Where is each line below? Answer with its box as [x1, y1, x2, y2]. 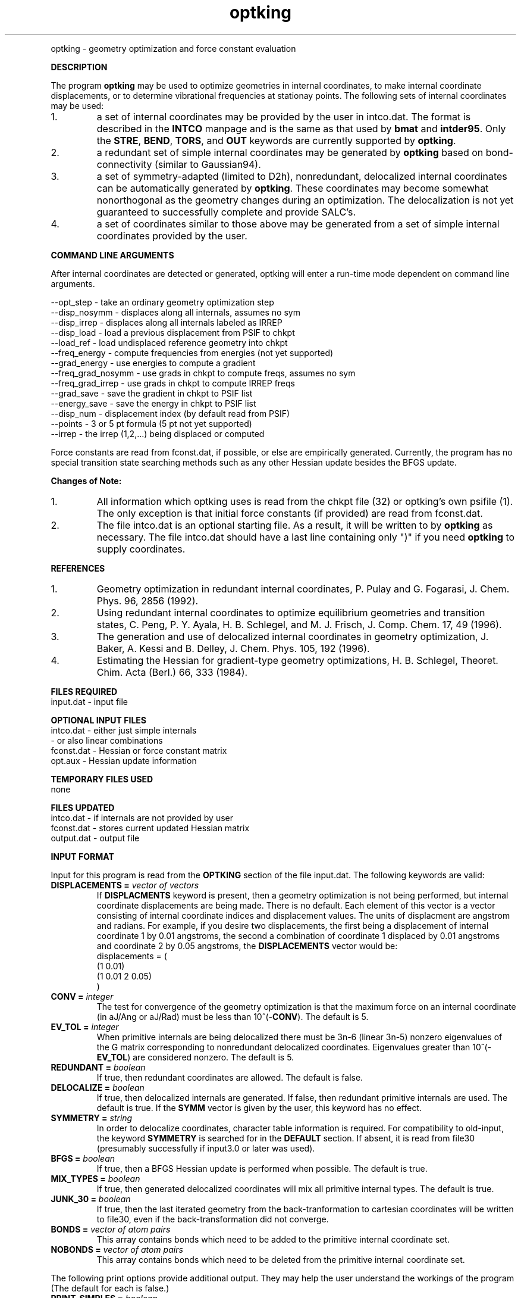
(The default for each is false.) [51, 1283, 170, 1293]
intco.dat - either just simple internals [51, 725, 197, 735]
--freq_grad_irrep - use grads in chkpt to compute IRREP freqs [51, 377, 295, 388]
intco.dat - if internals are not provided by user [51, 812, 233, 823]
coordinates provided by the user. [96, 229, 247, 242]
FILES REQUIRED [51, 686, 118, 697]
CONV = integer [51, 991, 114, 1001]
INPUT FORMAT [51, 851, 114, 862]
